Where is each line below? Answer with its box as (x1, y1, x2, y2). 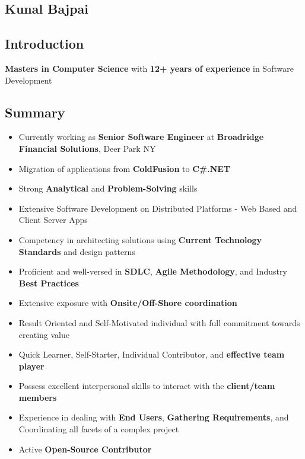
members (18, 391, 57, 403)
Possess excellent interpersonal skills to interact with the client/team (18, 380, 275, 392)
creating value (18, 328, 70, 340)
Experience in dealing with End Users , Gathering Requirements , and (18, 411, 289, 423)
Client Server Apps (18, 213, 88, 226)
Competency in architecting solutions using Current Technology (18, 233, 262, 246)
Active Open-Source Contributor (18, 442, 152, 455)
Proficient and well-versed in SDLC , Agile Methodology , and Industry (18, 265, 287, 278)
